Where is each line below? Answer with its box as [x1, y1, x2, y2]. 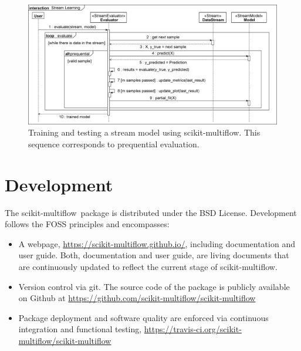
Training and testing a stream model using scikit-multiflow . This [28, 126, 261, 139]
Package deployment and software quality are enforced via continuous [18, 311, 269, 323]
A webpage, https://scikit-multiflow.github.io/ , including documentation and [18, 237, 295, 249]
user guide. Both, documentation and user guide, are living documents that [18, 249, 289, 261]
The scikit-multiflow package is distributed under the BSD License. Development [5, 206, 297, 218]
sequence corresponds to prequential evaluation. [28, 137, 199, 150]
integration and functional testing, [18, 323, 142, 335]
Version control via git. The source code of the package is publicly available [18, 280, 290, 292]
